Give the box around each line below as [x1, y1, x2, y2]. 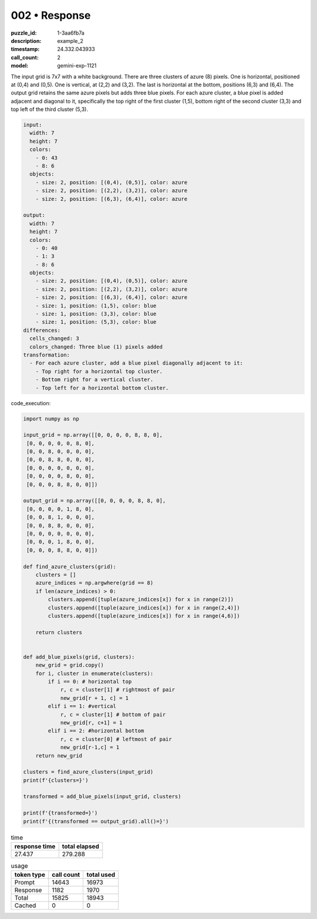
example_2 [57, 37, 83, 44]
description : [11, 37, 42, 44]
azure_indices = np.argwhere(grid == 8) [35, 580, 154, 587]
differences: [23, 326, 61, 334]
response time [14, 843, 56, 851]
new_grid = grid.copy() [35, 662, 104, 669]
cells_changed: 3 [29, 335, 79, 342]
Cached [14, 901, 36, 910]
